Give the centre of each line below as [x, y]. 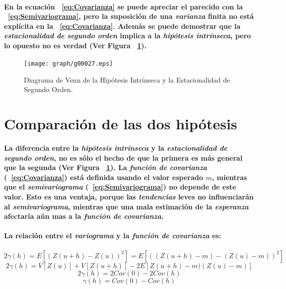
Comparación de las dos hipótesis [121, 124]
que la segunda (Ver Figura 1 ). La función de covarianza [106, 167]
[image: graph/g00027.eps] [68, 64]
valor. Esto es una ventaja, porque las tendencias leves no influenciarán [129, 196]
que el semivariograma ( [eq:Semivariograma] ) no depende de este [120, 187]
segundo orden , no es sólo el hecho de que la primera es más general [123, 157]
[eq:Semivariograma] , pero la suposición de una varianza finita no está [131, 16]
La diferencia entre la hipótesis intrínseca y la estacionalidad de [116, 147]
